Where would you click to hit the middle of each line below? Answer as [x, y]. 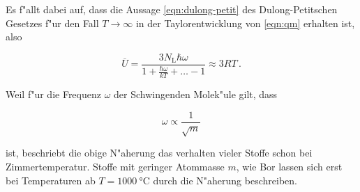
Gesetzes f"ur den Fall [52, 23]
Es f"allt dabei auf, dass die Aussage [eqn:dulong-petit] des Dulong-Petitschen [172, 9]
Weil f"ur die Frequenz [53, 94]
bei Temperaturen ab [51, 180]
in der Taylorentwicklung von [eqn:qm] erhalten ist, [245, 23]
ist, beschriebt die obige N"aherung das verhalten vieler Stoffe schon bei [159, 153]
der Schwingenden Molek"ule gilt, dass [196, 94]
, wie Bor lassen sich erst [289, 167]
